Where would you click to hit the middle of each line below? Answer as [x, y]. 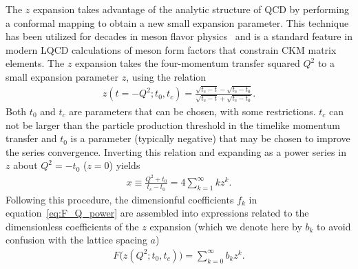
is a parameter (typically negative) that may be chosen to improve [210, 138]
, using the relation [166, 76]
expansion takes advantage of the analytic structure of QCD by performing [191, 9]
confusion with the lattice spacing [76, 240]
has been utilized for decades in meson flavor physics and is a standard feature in [179, 36]
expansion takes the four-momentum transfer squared [188, 63]
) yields [125, 165]
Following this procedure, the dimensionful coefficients [120, 199]
